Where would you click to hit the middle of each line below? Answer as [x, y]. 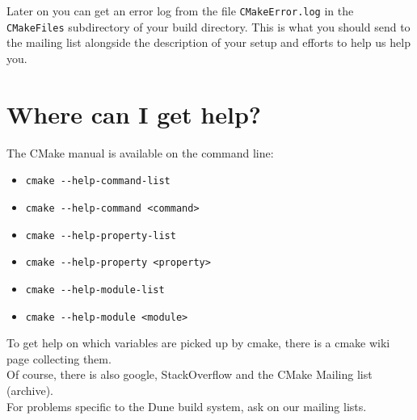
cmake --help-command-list [98, 181]
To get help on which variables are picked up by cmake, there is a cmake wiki [198, 343]
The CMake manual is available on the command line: [140, 152]
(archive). [30, 390]
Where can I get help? [134, 113]
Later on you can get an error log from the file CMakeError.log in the [180, 10]
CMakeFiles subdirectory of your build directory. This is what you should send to [208, 26]
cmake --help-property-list [101, 235]
